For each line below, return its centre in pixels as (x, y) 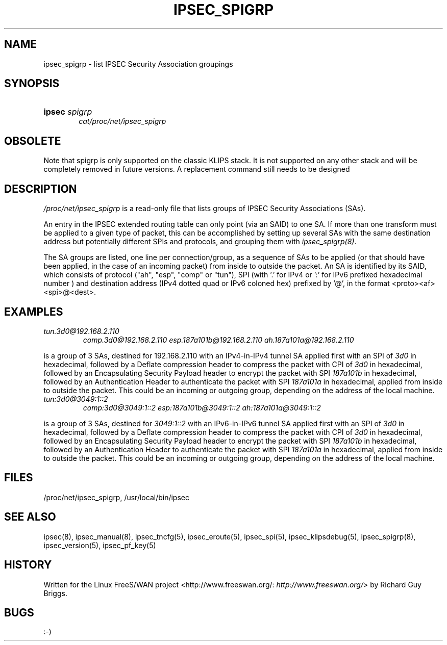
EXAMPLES (34, 312)
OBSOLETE (33, 141)
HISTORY (28, 565)
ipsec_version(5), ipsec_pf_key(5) (100, 545)
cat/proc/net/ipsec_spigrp (122, 121)
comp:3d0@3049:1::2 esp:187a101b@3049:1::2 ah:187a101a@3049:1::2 (202, 407)
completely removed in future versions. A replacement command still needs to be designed (197, 169)
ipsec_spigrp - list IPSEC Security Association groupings (138, 64)
